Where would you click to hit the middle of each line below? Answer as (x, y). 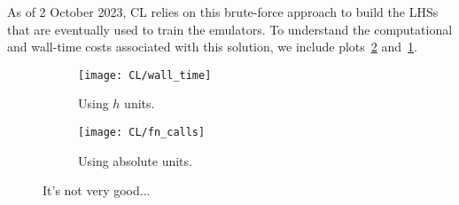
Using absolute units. (135, 160)
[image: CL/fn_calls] (142, 133)
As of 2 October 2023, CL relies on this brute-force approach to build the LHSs (223, 12)
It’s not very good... (97, 190)
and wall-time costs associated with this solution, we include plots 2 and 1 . (212, 47)
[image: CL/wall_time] (145, 75)
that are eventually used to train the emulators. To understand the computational (230, 29)
